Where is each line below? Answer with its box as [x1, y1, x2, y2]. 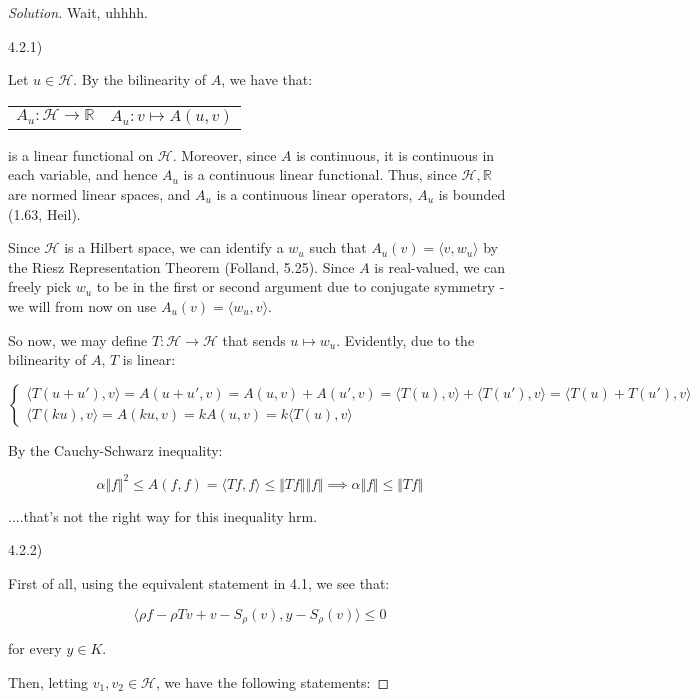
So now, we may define [8, 329, 148, 350]
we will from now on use [8, 295, 157, 316]
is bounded [438, 183, 506, 204]
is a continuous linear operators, [216, 183, 413, 204]
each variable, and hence [8, 164, 158, 185]
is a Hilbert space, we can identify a [64, 237, 284, 258]
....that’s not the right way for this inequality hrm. [8, 505, 318, 526]
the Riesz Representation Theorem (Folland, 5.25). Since [8, 256, 355, 277]
